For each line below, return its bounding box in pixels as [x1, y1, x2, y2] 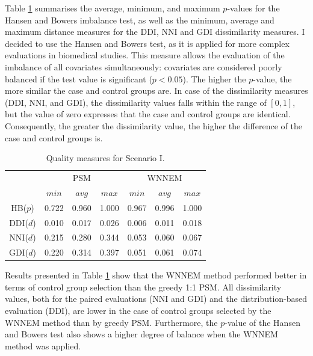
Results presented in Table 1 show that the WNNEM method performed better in [5, 269, 307, 281]
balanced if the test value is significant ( [5, 72, 152, 85]
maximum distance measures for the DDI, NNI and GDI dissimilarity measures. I [5, 25, 305, 38]
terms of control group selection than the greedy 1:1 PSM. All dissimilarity [5, 280, 282, 293]
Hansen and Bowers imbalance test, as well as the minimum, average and [5, 13, 274, 26]
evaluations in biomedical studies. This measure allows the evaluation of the [5, 49, 285, 61]
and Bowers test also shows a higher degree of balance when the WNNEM [5, 328, 278, 340]
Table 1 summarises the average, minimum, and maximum [5, 2, 220, 14]
